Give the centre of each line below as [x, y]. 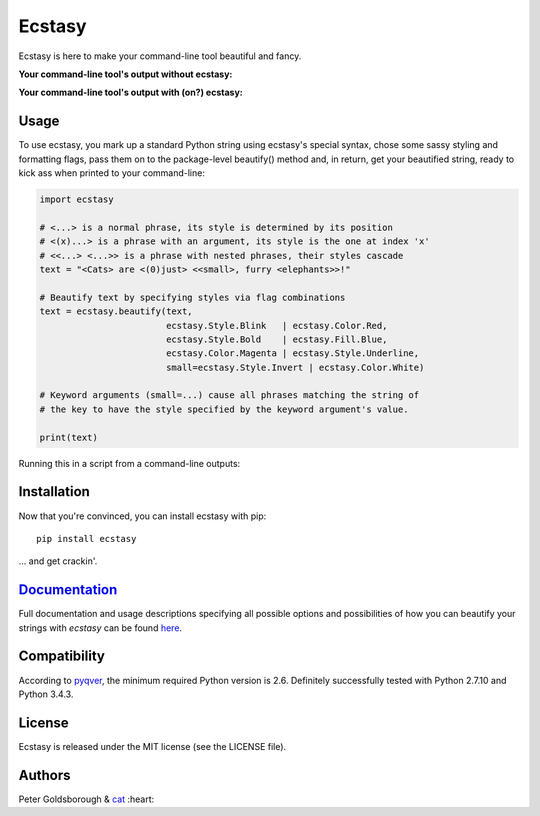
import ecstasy [76, 199]
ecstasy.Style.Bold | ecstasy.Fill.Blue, [276, 339]
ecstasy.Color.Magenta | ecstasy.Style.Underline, [292, 353]
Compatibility [61, 656]
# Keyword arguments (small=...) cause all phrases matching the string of [229, 395]
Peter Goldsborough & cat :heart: [86, 799]
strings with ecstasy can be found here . [100, 627]
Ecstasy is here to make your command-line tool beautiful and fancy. [160, 56]
